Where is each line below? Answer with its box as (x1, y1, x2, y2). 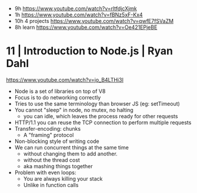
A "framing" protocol (23, 131, 74, 138)
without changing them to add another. (23, 150, 118, 157)
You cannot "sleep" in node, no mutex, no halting (14, 106, 133, 114)
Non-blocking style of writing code (14, 138, 100, 145)
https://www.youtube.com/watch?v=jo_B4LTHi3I (6, 76, 123, 83)
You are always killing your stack (23, 175, 103, 182)
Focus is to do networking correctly (14, 94, 101, 101)
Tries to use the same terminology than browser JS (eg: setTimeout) (14, 100, 181, 107)
